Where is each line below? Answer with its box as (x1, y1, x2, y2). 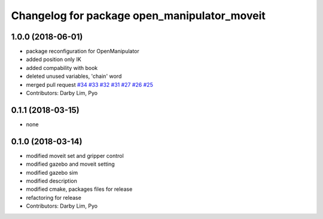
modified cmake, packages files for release (26, 185, 133, 193)
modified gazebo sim (26, 169, 78, 176)
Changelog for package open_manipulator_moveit (11, 9, 266, 22)
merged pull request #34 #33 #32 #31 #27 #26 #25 (26, 81, 154, 88)
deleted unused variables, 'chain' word (26, 72, 122, 80)
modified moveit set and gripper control (26, 152, 124, 159)
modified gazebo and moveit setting (26, 160, 115, 168)
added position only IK (26, 56, 82, 63)
